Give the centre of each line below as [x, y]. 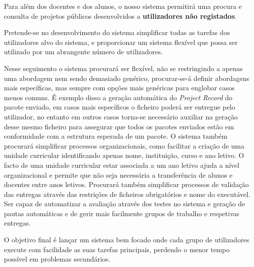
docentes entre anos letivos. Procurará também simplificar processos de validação [127, 184]
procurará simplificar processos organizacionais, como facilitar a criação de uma [124, 145]
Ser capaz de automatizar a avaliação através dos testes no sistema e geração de [125, 204]
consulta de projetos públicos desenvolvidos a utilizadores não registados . [120, 16]
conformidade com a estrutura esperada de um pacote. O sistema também [116, 136]
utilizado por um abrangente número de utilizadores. [83, 52]
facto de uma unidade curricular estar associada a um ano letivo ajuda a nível [122, 165]
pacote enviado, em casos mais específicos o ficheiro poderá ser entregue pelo [120, 107]
